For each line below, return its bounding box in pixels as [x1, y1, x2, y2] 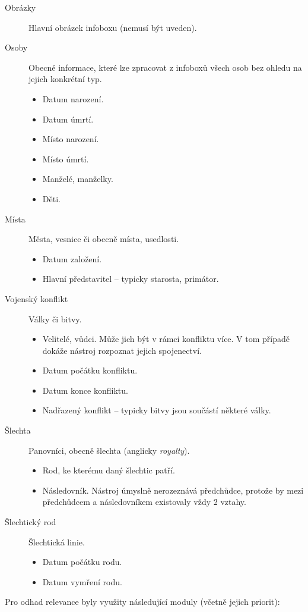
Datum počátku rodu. [42, 555, 122, 568]
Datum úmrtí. [42, 112, 94, 125]
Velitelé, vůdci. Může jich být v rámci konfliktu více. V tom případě [42, 332, 290, 345]
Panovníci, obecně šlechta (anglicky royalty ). [28, 444, 190, 456]
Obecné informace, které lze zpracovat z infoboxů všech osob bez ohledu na [28, 61, 302, 73]
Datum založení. [42, 252, 102, 265]
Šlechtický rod [5, 516, 56, 528]
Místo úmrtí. [42, 152, 89, 165]
